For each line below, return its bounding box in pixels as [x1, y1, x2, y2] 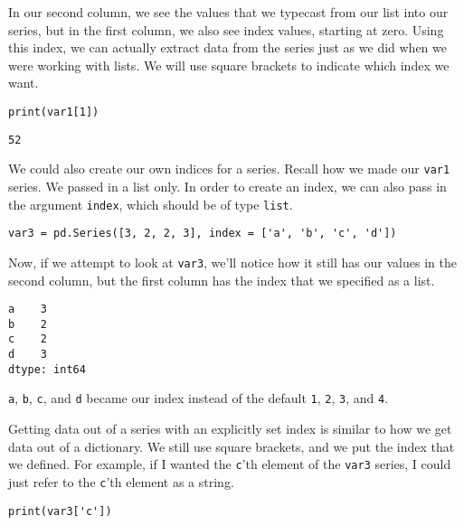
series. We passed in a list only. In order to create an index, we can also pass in [8, 176, 447, 195]
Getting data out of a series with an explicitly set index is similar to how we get [8, 419, 452, 438]
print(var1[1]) [8, 105, 99, 118]
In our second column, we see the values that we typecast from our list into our [8, 3, 449, 21]
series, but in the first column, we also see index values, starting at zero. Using [8, 20, 444, 39]
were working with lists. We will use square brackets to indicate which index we [8, 55, 450, 74]
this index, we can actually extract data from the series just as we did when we [8, 38, 448, 57]
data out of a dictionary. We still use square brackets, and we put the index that [8, 436, 455, 455]
